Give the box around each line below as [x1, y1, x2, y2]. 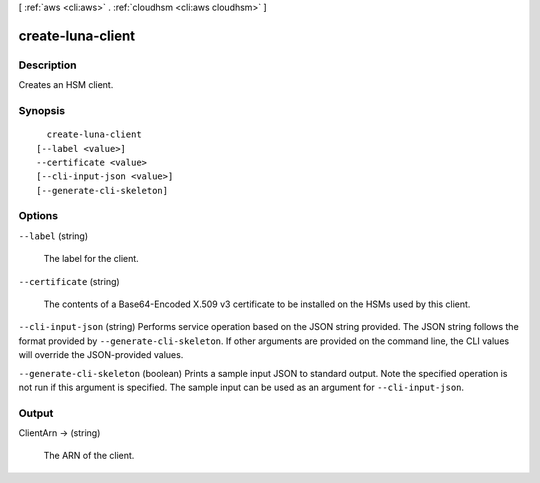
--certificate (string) [18, 275, 120, 287]
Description [18, 58, 77, 72]
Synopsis [18, 103, 65, 117]
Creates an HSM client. [18, 79, 114, 91]
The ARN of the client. [43, 450, 135, 462]
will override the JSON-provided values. [18, 349, 184, 361]
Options [18, 209, 59, 223]
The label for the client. [43, 253, 139, 265]
